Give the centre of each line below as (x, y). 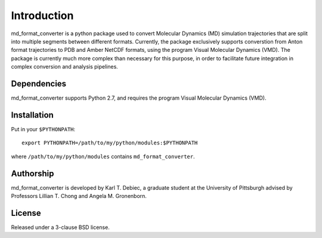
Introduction (42, 16)
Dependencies (39, 84)
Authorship (32, 173)
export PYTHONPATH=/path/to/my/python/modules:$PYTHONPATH (110, 143)
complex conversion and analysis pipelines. (65, 67)
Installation (32, 115)
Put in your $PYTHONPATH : (43, 129)
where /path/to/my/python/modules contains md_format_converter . (103, 156)
